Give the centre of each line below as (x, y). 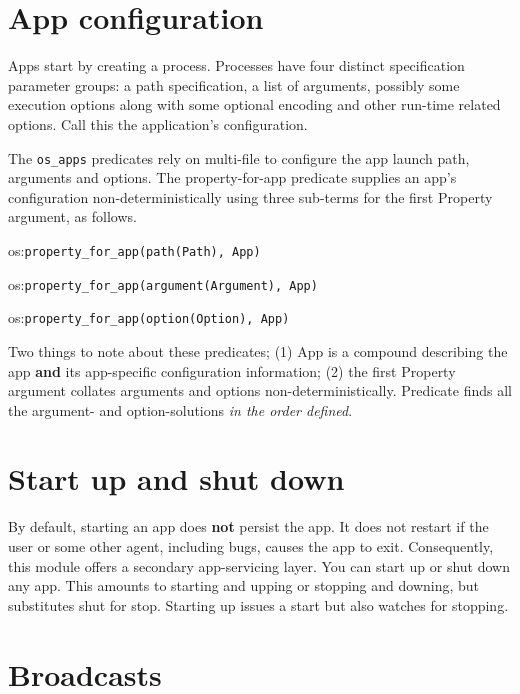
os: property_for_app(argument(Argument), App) (163, 283)
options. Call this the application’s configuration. (158, 123)
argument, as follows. (72, 216)
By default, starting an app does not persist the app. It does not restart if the (248, 526)
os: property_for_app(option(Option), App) (149, 317)
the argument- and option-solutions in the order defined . (180, 409)
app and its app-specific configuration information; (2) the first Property (232, 370)
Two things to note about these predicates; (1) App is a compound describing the (258, 350)
